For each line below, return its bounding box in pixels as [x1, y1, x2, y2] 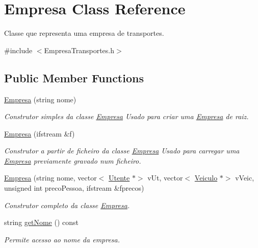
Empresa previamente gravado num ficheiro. [4, 155, 141, 166]
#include [4, 44, 33, 55]
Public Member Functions [4, 70, 144, 85]
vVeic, [235, 172, 254, 183]
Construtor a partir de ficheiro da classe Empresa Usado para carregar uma [4, 145, 240, 156]
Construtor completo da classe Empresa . [4, 199, 130, 210]
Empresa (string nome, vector [4, 172, 97, 183]
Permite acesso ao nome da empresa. [4, 234, 120, 244]
